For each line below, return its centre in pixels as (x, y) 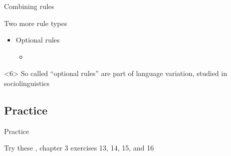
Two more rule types (36, 23)
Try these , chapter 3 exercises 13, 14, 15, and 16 (79, 148)
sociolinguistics (27, 83)
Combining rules (29, 6)
